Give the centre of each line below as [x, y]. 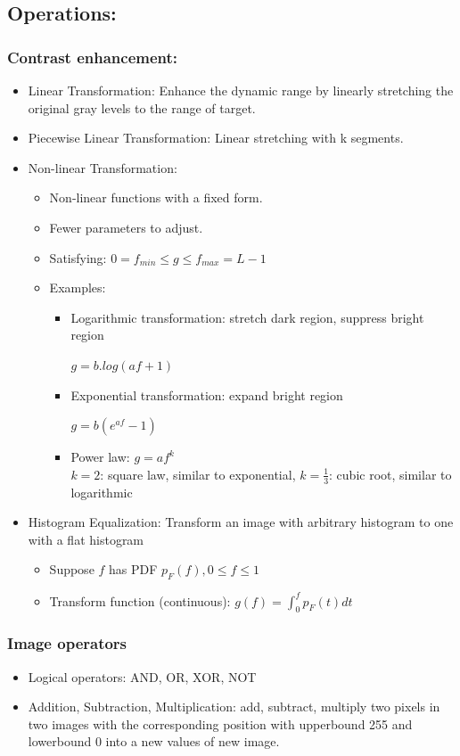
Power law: [100, 457]
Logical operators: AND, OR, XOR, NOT [142, 676]
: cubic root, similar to [390, 474]
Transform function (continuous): [140, 600]
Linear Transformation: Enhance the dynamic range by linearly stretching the [241, 90]
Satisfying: [78, 257]
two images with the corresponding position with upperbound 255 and [220, 723]
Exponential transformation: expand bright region [207, 394]
